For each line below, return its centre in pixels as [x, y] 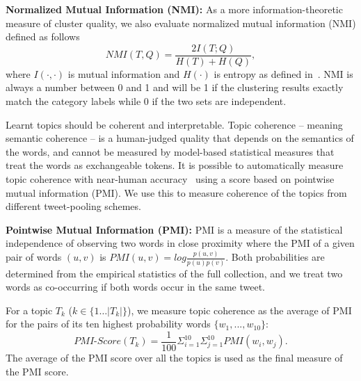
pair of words [34, 257]
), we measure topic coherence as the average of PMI [239, 310]
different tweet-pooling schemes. [73, 206]
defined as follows [43, 37]
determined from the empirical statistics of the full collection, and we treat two [174, 273]
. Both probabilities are [275, 257]
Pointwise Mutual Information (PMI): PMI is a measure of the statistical [174, 229]
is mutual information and [124, 73]
